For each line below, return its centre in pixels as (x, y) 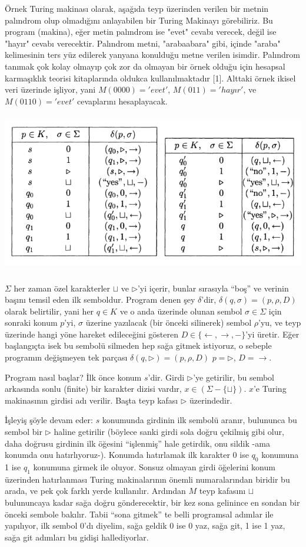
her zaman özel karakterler (62, 288)
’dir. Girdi (166, 377)
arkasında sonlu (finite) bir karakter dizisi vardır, (93, 389)
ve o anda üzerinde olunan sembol (181, 311)
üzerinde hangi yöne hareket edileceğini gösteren (92, 334)
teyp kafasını (222, 491)
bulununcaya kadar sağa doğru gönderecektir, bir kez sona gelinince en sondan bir (152, 502)
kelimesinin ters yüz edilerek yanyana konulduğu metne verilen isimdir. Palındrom (152, 55)
